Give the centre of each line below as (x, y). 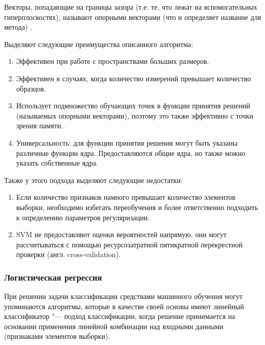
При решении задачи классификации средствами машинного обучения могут (124, 296)
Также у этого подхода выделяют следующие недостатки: (93, 180)
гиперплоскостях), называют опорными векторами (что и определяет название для (133, 17)
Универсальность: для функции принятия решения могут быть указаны (127, 142)
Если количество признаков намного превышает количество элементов (126, 197)
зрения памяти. (40, 125)
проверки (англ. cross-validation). (68, 254)
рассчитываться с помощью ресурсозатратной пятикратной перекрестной (129, 244)
